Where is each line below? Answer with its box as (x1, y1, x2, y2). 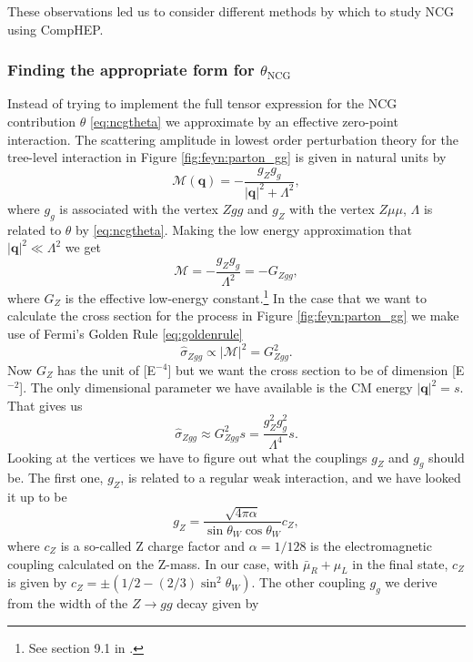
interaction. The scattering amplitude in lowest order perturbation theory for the (7, 129, 458, 148)
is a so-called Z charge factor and (60, 536, 246, 555)
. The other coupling (251, 573, 366, 592)
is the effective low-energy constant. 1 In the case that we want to (65, 286, 427, 307)
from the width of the (7, 594, 128, 613)
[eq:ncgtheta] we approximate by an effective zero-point (90, 112, 398, 130)
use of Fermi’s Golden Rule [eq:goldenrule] (7, 323, 243, 342)
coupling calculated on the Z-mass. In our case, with (7, 554, 299, 573)
